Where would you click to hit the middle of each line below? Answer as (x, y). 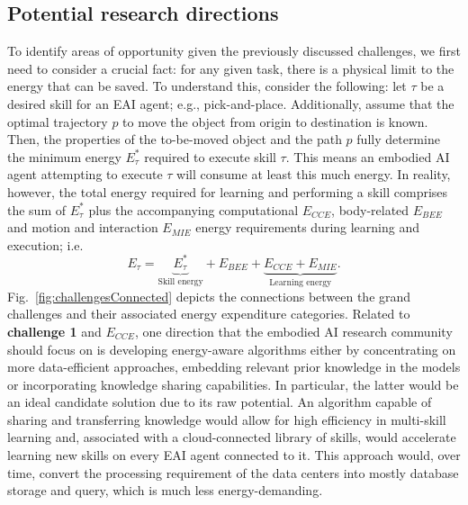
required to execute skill (210, 156)
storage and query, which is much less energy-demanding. (165, 490)
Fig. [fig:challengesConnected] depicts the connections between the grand (209, 296)
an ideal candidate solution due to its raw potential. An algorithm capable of (220, 402)
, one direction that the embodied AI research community (293, 331)
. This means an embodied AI (368, 156)
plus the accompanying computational (193, 209)
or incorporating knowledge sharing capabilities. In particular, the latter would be (233, 384)
